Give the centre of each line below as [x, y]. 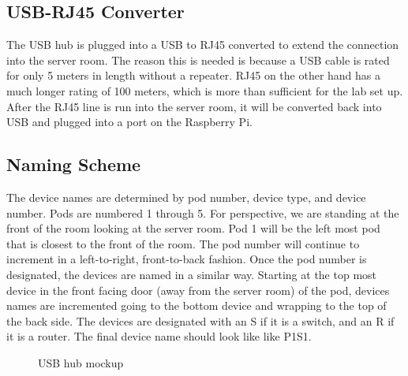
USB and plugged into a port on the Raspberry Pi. [129, 122]
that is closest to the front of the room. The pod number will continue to [183, 243]
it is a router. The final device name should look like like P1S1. [159, 336]
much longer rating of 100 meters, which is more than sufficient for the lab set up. [205, 90]
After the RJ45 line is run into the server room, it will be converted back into [194, 106]
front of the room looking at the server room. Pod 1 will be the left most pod [193, 228]
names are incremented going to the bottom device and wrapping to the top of [197, 305]
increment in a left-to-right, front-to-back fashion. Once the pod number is [187, 259]
